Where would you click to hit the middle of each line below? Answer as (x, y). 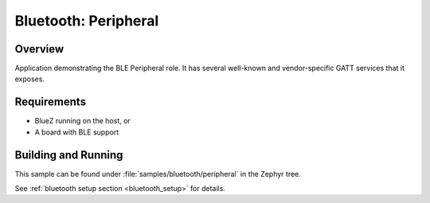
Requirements (51, 102)
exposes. (30, 79)
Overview (39, 49)
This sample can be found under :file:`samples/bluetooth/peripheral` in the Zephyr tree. (158, 174)
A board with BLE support (77, 132)
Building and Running (69, 155)
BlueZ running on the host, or (82, 121)
